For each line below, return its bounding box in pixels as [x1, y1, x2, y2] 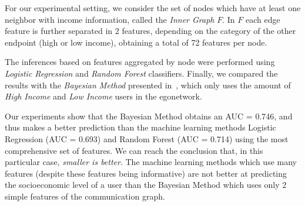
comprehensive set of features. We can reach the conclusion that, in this [5, 144, 263, 156]
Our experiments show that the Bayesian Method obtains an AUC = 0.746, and [5, 109, 293, 122]
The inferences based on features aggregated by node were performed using [5, 56, 275, 68]
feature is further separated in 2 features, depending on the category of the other [5, 25, 296, 37]
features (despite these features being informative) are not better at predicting [5, 167, 287, 179]
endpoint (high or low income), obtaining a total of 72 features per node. [5, 36, 267, 48]
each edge [245, 13, 280, 25]
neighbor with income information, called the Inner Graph [5, 13, 214, 25]
